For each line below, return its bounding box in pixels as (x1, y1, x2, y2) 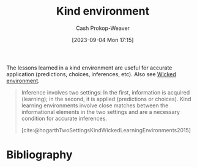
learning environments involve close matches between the (21, 102, 169, 109)
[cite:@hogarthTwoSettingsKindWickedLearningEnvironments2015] (21, 126, 191, 133)
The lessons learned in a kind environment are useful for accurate (6, 64, 173, 71)
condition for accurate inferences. (21, 115, 107, 122)
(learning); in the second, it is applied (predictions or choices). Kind (21, 95, 191, 102)
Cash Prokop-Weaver (75, 24, 130, 32)
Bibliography (6, 148, 73, 162)
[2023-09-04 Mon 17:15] (72, 36, 134, 43)
